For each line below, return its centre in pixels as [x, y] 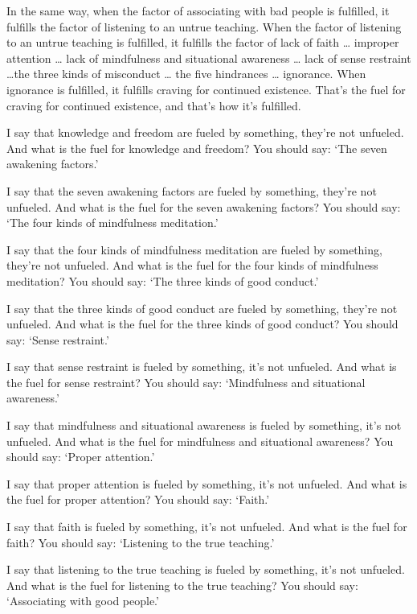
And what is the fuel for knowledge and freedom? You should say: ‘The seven [197, 148]
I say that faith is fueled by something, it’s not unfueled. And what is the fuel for [207, 527]
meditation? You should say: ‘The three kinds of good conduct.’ [163, 280]
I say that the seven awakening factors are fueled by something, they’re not [192, 190]
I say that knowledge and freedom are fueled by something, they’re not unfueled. [205, 132]
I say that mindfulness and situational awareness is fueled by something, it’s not [204, 425]
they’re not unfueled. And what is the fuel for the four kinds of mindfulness [192, 265]
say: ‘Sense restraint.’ [58, 339]
